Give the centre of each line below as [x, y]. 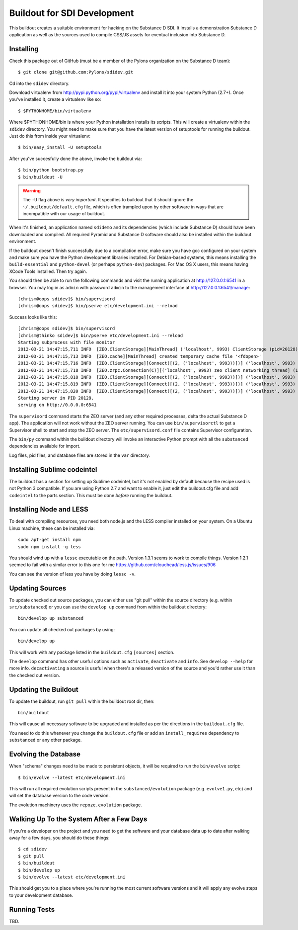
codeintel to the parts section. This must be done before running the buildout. [91, 495]
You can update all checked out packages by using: [62, 629]
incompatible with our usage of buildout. [64, 214]
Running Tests [32, 909]
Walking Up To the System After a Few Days [78, 819]
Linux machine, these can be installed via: [52, 528]
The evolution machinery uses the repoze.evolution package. [75, 805]
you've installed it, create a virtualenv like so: [55, 99]
